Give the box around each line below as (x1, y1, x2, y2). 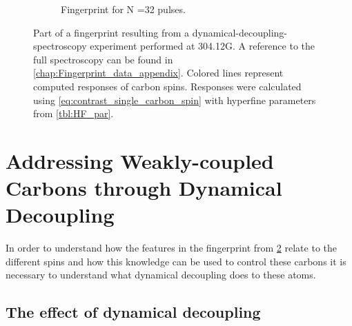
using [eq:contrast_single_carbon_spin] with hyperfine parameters (33, 92, 316, 107)
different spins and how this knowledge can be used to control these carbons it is (6, 254, 346, 268)
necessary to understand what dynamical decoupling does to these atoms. (6, 267, 316, 282)
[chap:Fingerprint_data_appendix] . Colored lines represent (33, 65, 284, 80)
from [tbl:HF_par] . (33, 106, 114, 121)
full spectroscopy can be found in (33, 52, 173, 66)
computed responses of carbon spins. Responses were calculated (33, 79, 302, 93)
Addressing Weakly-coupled (6, 146, 274, 174)
